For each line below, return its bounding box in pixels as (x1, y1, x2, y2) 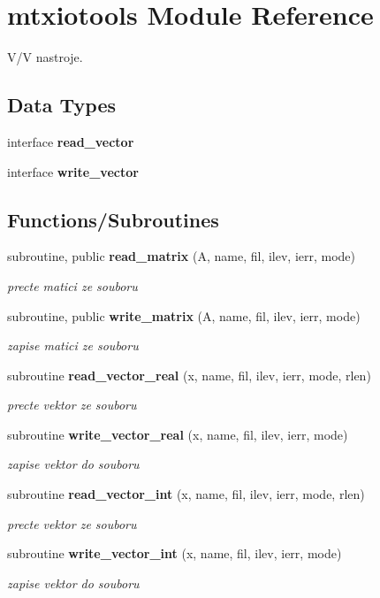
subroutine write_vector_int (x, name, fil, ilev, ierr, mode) (7, 544, 342, 563)
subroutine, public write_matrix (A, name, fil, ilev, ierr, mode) (7, 306, 361, 325)
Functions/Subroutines (7, 205, 219, 233)
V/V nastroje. (7, 48, 83, 66)
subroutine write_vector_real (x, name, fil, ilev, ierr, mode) (7, 425, 348, 443)
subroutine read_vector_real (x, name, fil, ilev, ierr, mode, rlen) (7, 365, 371, 384)
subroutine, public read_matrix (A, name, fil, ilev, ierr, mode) (7, 247, 356, 265)
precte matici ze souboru (7, 276, 138, 295)
